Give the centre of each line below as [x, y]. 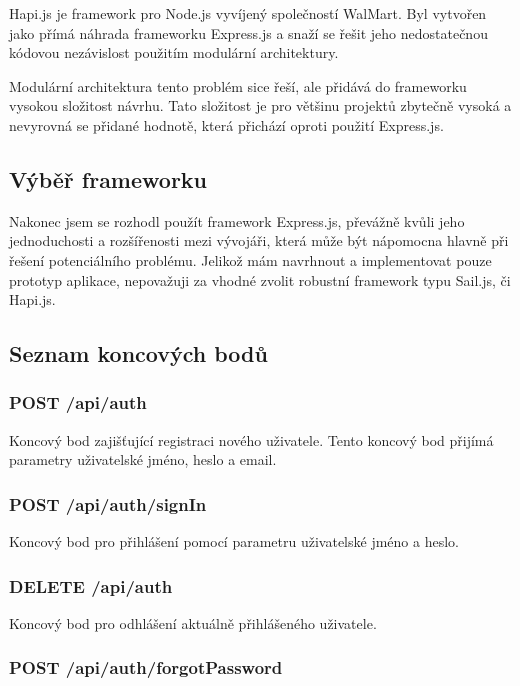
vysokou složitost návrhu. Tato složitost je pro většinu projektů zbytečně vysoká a [260, 105]
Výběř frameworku [108, 178]
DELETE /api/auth [91, 585]
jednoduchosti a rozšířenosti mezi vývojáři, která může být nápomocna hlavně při [259, 240]
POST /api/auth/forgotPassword [146, 667]
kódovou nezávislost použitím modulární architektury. [174, 52]
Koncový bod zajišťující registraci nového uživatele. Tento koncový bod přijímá [251, 439]
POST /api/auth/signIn [108, 503]
